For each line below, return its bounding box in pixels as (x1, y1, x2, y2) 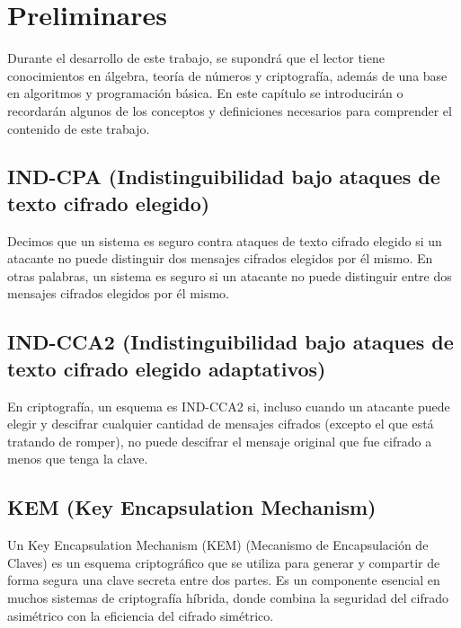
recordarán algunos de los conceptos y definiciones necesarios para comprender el (7, 101, 452, 119)
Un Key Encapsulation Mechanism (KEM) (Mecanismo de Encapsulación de (7, 535, 429, 554)
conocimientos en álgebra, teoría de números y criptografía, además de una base (7, 66, 448, 84)
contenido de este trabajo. (7, 119, 150, 137)
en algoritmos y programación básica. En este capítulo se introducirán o (7, 84, 403, 102)
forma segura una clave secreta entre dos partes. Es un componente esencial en (7, 571, 440, 589)
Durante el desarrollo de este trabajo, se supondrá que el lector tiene (7, 49, 385, 67)
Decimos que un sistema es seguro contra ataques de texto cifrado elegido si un (7, 231, 442, 250)
